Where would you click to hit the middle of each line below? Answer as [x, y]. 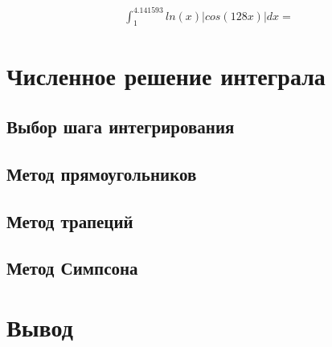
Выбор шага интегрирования [121, 127]
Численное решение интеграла [166, 75]
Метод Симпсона [72, 268]
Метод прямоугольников [102, 173]
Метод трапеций [70, 220]
